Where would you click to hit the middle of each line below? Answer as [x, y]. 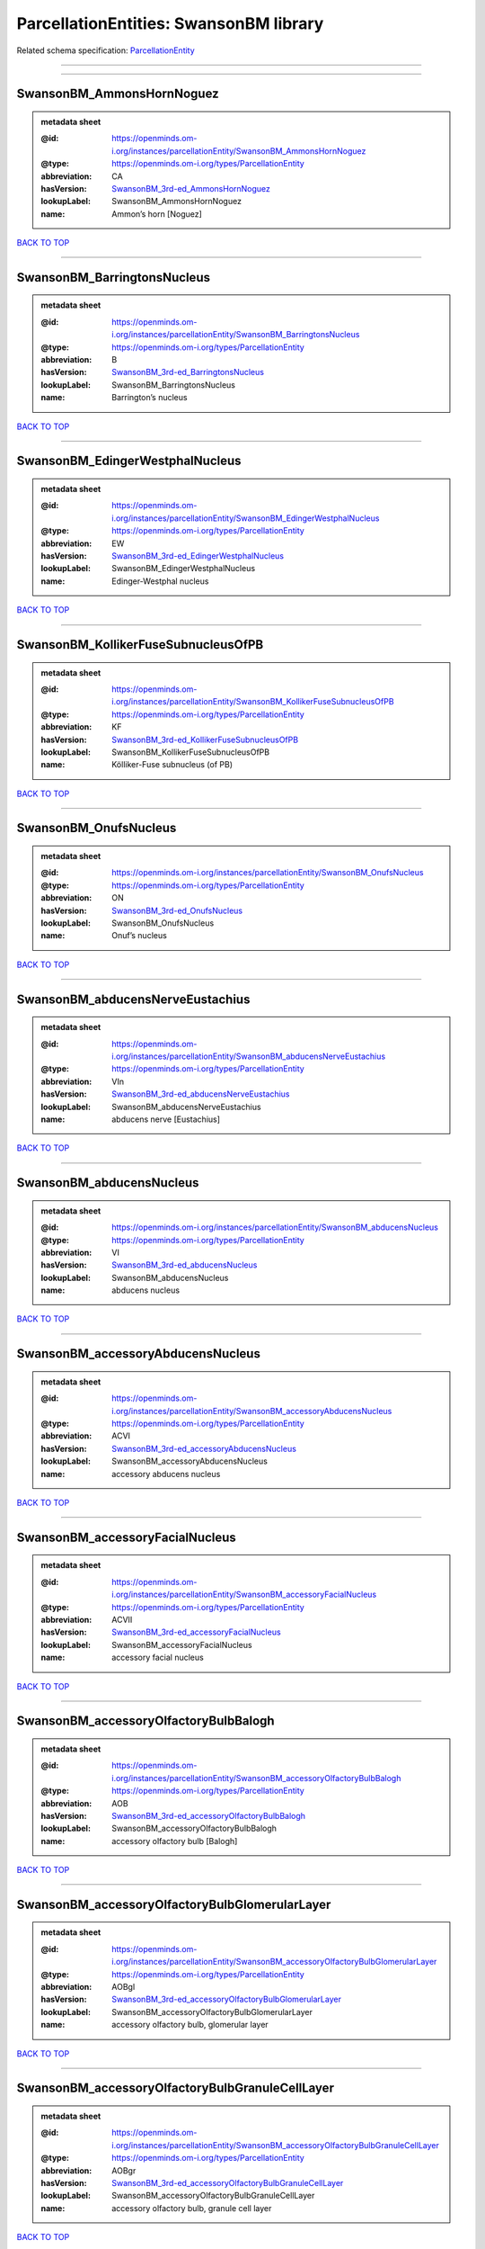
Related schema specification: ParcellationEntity [106, 50]
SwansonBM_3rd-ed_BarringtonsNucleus [188, 372]
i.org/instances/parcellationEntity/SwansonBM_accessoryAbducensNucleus [252, 1411]
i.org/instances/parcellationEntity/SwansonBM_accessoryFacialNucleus [244, 1595]
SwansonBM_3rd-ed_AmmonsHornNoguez [191, 188]
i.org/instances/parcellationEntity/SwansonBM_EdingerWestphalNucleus [246, 518]
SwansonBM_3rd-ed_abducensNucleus [185, 1265]
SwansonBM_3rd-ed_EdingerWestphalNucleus [198, 556]
